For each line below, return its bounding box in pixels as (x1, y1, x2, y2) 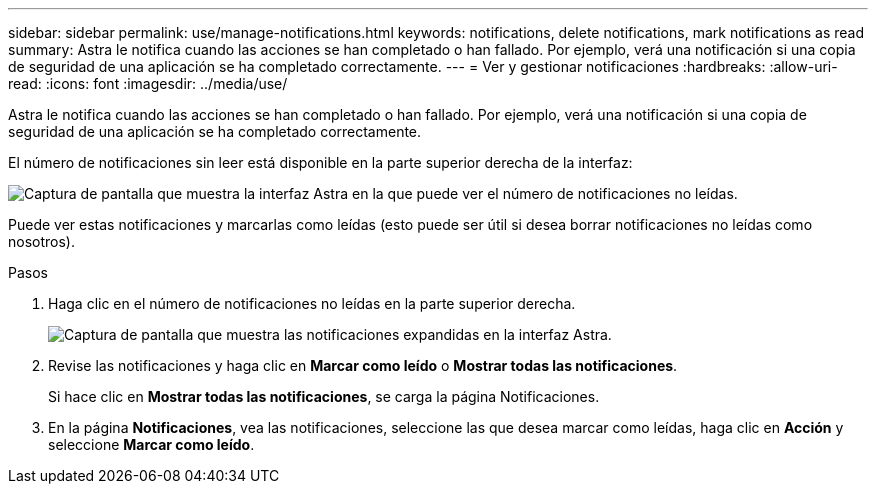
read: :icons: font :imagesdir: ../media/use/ (8, 75, 288, 92)
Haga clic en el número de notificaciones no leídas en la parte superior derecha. (48, 295, 576, 312)
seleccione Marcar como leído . (48, 436, 255, 453)
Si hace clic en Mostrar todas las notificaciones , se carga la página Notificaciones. (48, 388, 600, 405)
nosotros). (8, 233, 75, 250)
